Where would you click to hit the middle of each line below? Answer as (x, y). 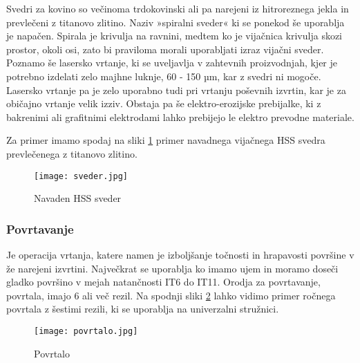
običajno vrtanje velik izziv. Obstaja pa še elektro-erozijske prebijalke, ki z (164, 103)
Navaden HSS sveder (78, 198)
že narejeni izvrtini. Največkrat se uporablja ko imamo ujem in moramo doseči (172, 268)
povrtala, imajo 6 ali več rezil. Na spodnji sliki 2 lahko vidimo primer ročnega (171, 295)
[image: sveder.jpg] (81, 176)
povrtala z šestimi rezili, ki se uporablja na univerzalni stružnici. (143, 309)
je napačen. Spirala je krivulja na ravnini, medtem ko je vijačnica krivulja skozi (174, 36)
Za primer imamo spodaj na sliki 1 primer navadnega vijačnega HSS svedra (166, 140)
